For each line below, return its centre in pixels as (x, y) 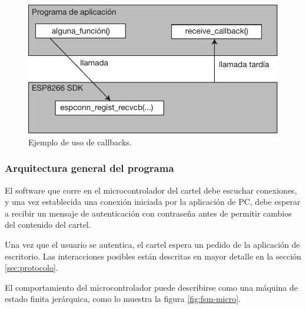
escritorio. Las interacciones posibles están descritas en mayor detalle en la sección (153, 256)
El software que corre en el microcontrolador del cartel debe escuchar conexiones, (151, 190)
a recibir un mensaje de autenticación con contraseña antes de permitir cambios (148, 213)
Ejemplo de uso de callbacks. (80, 142)
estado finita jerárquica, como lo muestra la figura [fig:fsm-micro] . (123, 299)
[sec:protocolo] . (31, 268)
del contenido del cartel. (48, 225)
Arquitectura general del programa (89, 168)
